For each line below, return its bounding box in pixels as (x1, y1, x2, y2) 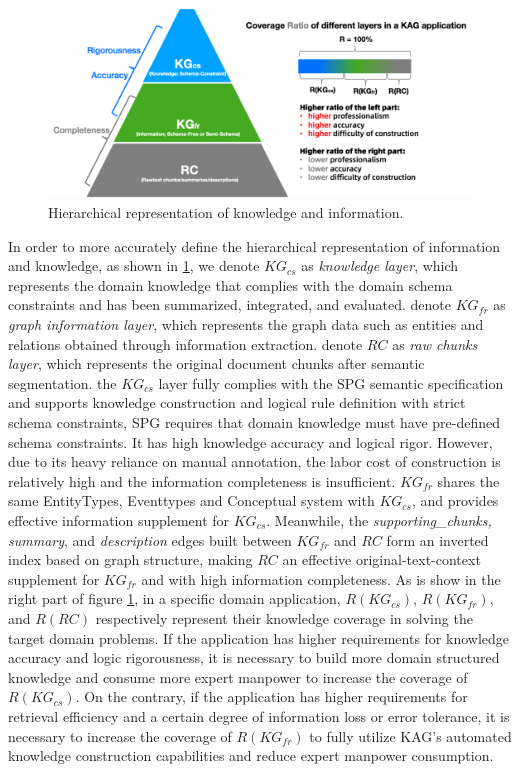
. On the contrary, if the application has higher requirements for (75, 686, 468, 707)
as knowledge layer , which (301, 255, 459, 276)
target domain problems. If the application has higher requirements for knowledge (8, 627, 509, 648)
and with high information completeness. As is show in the (141, 568, 501, 589)
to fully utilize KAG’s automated (309, 725, 512, 746)
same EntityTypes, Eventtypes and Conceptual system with (8, 490, 375, 511)
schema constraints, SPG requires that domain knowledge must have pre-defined (8, 412, 500, 432)
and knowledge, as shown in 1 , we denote (8, 255, 260, 276)
